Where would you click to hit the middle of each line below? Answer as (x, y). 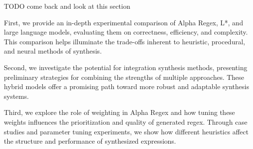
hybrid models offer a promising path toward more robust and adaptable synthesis (126, 86)
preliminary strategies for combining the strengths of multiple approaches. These (124, 77)
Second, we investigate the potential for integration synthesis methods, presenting (126, 67)
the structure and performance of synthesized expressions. (90, 141)
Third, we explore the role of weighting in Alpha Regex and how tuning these (119, 112)
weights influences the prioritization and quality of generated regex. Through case (126, 121)
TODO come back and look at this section (67, 6)
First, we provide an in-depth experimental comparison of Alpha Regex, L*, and (124, 22)
